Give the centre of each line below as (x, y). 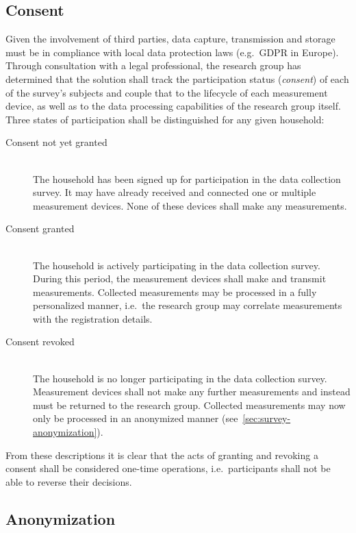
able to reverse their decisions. (69, 481)
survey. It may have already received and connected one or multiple (175, 192)
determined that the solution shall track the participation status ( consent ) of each (177, 78)
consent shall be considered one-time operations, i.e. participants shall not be (168, 468)
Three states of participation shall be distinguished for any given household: (165, 119)
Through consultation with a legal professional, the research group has (153, 65)
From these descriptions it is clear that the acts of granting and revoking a (162, 455)
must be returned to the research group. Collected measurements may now (189, 405)
